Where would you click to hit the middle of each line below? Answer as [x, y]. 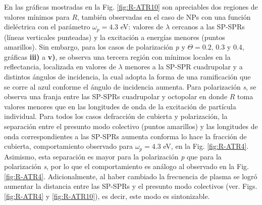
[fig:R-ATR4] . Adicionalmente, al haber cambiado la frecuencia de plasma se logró [131, 176]
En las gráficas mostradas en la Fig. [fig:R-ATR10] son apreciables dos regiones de [131, 7]
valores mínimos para [37, 16]
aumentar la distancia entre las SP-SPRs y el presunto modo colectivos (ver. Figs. [131, 186]
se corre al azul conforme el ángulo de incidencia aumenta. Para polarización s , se [130, 86]
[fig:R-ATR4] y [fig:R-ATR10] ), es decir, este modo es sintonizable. [107, 196]
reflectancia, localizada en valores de [60, 67]
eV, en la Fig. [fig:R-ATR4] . [206, 146]
